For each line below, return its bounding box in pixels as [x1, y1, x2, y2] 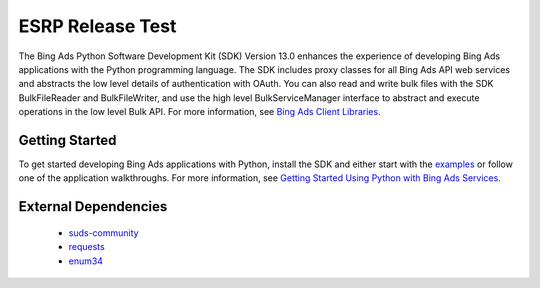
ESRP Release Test [18, 15, 177, 37]
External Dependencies [18, 198, 168, 215]
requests [68, 241, 105, 253]
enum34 [68, 255, 104, 267]
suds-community [68, 226, 139, 239]
